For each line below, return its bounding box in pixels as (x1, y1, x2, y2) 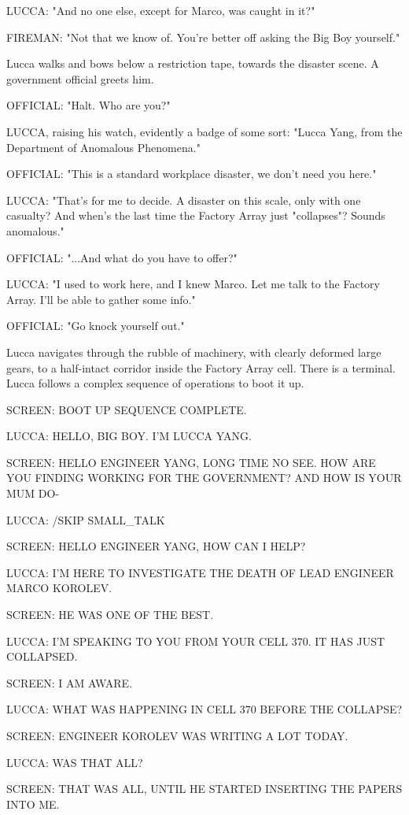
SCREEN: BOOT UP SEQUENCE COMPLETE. (6, 401, 247, 417)
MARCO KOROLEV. (6, 580, 112, 596)
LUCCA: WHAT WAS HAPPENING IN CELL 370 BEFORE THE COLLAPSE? (6, 701, 403, 717)
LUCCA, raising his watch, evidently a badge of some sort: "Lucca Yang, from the (6, 123, 403, 139)
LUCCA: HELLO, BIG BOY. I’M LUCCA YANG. (6, 428, 252, 444)
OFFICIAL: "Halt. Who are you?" (6, 97, 171, 113)
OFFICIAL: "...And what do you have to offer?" (6, 249, 238, 265)
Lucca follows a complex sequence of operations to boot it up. (6, 375, 304, 391)
